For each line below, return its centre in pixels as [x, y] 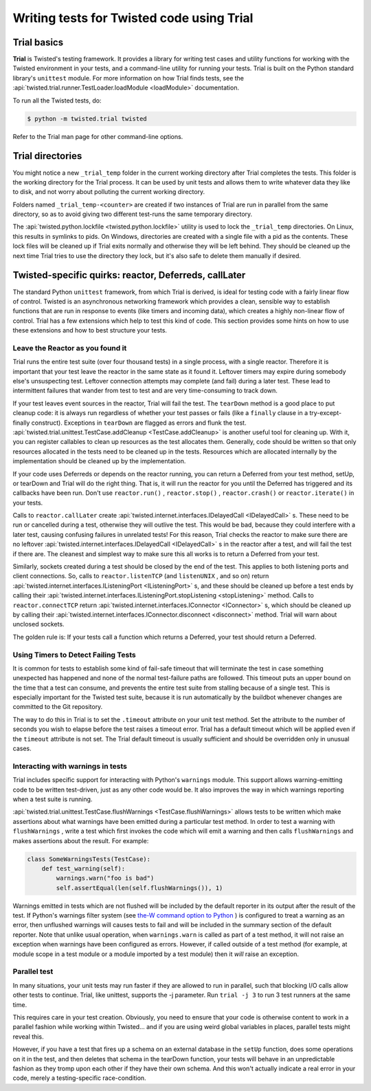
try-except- [326, 413]
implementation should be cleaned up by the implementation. [99, 461]
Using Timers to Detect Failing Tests [75, 655]
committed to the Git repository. [58, 707]
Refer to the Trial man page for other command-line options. [98, 136]
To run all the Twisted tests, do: [57, 100]
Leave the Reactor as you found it [70, 348]
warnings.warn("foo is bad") [105, 878]
